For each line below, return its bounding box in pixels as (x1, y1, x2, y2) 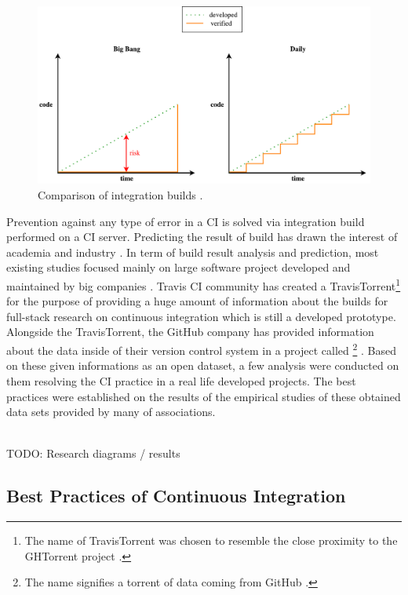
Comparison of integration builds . (38, 187, 203, 203)
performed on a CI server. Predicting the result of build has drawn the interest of (6, 228, 398, 245)
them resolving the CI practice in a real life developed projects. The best (6, 372, 356, 389)
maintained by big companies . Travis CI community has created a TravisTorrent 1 (6, 276, 401, 294)
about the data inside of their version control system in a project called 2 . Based (6, 340, 396, 358)
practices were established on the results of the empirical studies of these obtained (6, 388, 401, 404)
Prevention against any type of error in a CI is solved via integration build (6, 213, 365, 229)
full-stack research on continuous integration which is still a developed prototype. (6, 308, 396, 324)
